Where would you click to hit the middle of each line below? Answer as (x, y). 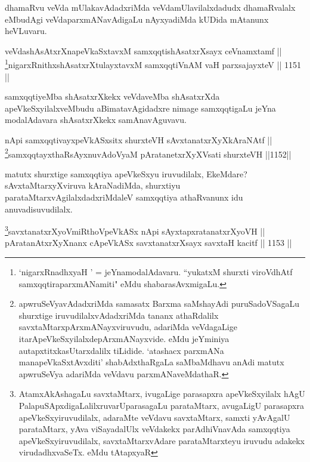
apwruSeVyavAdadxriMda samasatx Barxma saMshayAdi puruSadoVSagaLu (159, 304)
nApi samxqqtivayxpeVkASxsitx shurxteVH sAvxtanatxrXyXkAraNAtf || (139, 140)
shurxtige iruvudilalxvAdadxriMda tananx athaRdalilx (119, 315)
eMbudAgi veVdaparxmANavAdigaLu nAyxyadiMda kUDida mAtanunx (137, 19)
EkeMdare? (227, 173)
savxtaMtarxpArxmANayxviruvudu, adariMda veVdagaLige (128, 327)
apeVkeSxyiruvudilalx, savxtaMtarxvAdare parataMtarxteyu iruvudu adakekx (162, 440)
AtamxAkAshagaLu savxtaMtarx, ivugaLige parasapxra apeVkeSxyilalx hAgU (162, 394)
